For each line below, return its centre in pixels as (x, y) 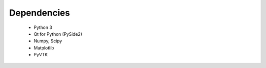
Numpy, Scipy (48, 41)
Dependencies (39, 13)
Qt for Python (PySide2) (58, 34)
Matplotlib (44, 48)
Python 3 (43, 27)
